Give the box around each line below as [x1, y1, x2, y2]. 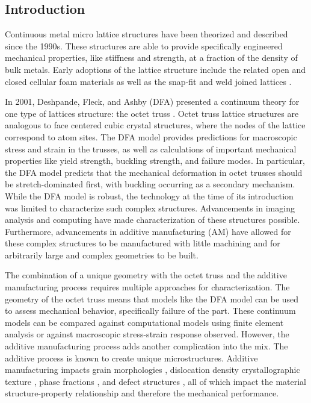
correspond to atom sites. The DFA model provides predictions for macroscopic [5, 130, 297, 143]
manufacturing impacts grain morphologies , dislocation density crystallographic [5, 363, 300, 376]
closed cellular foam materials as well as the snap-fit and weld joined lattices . [5, 75, 292, 87]
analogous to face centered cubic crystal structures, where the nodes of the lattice [5, 119, 306, 131]
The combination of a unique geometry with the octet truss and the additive [5, 269, 287, 281]
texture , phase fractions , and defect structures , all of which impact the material [5, 375, 307, 387]
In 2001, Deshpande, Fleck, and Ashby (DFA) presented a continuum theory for [5, 95, 300, 108]
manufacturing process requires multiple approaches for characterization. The [5, 281, 290, 293]
